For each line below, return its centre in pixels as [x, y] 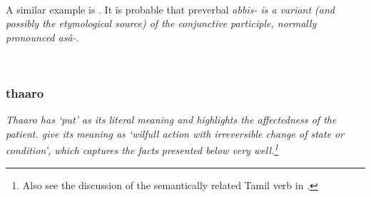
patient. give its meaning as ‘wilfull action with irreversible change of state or [175, 133]
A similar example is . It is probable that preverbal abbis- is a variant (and [171, 9]
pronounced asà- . [42, 37]
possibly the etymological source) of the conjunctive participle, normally [161, 23]
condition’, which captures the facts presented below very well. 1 [142, 149]
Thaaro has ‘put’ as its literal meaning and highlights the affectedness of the [171, 120]
